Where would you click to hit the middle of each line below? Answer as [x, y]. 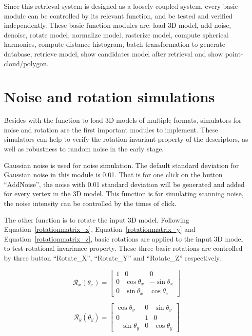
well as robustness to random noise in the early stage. [84, 149]
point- [234, 53]
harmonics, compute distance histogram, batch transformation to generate [115, 44]
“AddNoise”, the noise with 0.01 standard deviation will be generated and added [124, 184]
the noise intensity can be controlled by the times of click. [90, 203]
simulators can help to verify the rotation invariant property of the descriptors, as [126, 139]
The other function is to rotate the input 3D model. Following [97, 219]
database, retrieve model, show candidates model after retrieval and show [114, 53]
